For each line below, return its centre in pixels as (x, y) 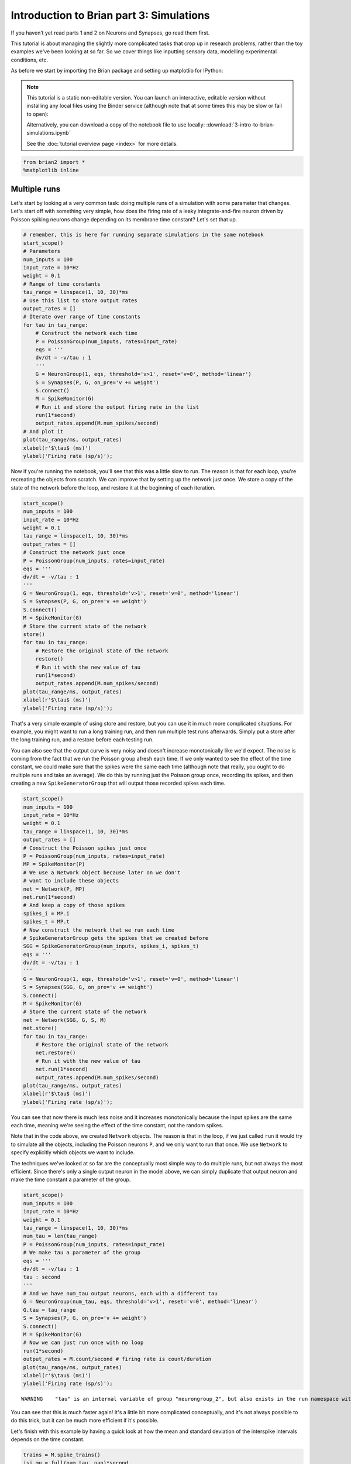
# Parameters (42, 251)
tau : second (42, 1277)
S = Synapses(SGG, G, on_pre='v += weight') (88, 987)
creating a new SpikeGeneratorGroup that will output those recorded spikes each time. (118, 783)
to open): (38, 114)
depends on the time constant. (48, 1439)
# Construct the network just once (74, 553)
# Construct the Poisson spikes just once (85, 848)
